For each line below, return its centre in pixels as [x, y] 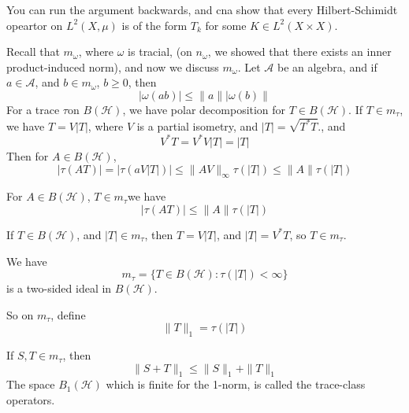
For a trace [33, 109]
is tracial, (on [160, 52]
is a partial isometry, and [197, 125]
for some [226, 25]
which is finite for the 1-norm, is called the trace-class [236, 384]
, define [68, 314]
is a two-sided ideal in [59, 288]
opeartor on [35, 25]
